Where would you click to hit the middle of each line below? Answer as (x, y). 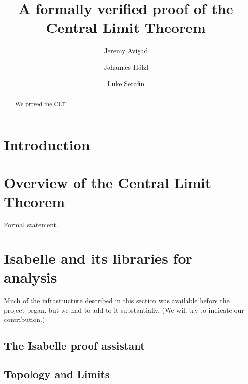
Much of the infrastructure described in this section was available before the (117, 300)
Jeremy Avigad (126, 51)
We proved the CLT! (41, 104)
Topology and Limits (57, 374)
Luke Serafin (126, 83)
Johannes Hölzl (126, 67)
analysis (31, 277)
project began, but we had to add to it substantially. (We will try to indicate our (124, 310)
